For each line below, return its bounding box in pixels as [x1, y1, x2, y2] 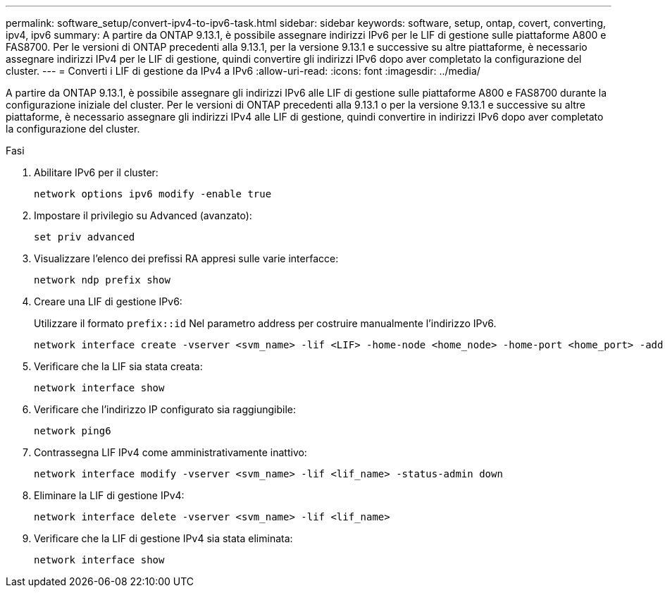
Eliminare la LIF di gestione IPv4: [34, 489, 185, 501]
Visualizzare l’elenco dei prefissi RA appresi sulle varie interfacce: [34, 252, 339, 264]
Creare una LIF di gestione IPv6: [34, 295, 182, 307]
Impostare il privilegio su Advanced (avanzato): [34, 209, 252, 221]
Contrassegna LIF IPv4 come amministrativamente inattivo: [34, 446, 307, 458]
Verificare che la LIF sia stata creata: [34, 360, 203, 372]
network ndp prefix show [34, 274, 170, 286]
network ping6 [34, 425, 111, 436]
